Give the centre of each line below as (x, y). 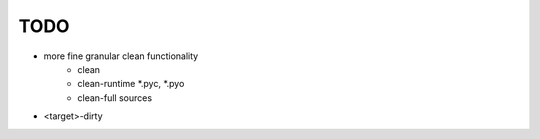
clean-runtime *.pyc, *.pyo (131, 84)
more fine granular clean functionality (121, 56)
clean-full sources (115, 97)
